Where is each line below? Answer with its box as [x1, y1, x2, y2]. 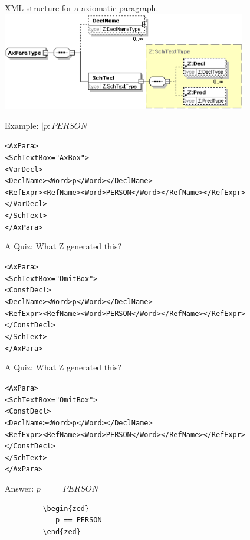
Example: [5, 119, 39, 131]
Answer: [5, 482, 34, 495]
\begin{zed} [42, 504, 90, 513]
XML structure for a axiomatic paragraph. [5, 2, 159, 14]
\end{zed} [42, 527, 81, 536]
